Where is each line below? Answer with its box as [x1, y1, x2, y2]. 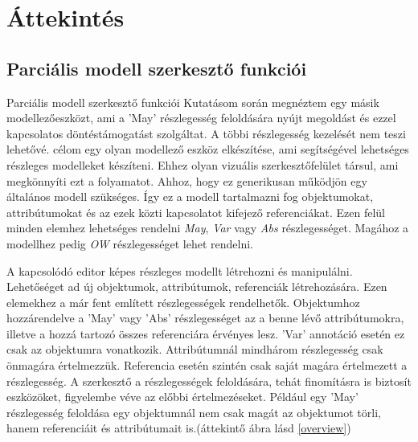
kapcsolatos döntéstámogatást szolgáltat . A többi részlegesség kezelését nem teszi [6, 125, 406, 141]
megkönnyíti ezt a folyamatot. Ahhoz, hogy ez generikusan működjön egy [6, 172, 367, 189]
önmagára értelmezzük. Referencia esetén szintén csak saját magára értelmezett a [6, 357, 408, 374]
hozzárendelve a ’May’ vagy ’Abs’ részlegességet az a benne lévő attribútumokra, [6, 309, 404, 326]
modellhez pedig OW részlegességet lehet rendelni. [6, 235, 253, 252]
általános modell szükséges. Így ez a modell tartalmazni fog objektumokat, [6, 188, 374, 205]
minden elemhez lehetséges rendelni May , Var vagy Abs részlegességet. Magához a [6, 219, 409, 236]
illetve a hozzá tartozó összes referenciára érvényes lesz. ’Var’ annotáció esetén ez [6, 325, 405, 342]
